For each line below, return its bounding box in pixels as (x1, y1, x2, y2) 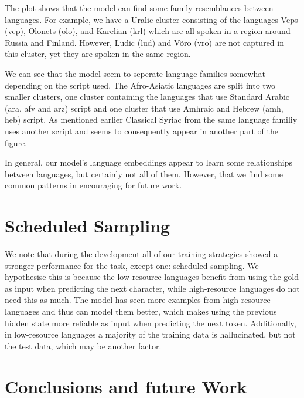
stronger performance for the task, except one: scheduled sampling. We (5, 259, 259, 271)
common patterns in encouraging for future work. (5, 179, 182, 191)
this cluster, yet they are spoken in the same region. (5, 48, 191, 60)
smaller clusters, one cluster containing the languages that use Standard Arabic (5, 90, 289, 103)
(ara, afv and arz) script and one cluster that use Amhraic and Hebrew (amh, (5, 102, 283, 114)
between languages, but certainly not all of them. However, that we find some (5, 167, 283, 180)
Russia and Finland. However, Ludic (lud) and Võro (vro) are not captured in (5, 36, 284, 48)
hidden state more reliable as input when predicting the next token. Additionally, (5, 316, 296, 329)
